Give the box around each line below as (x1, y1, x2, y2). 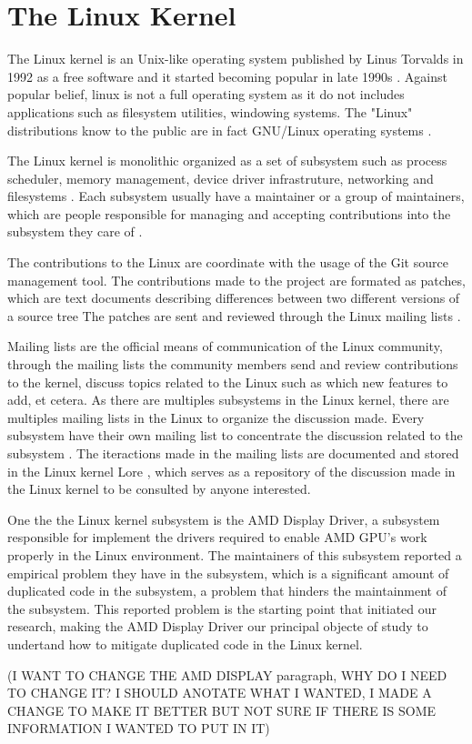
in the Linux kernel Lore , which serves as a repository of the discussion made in (7, 461, 456, 480)
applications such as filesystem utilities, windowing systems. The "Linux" (7, 102, 413, 121)
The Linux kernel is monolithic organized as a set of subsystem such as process (7, 151, 447, 170)
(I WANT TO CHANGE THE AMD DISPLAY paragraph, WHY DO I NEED (7, 665, 447, 684)
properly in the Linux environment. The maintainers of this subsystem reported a (7, 545, 462, 564)
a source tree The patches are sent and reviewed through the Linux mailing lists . (7, 306, 461, 325)
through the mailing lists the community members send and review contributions (7, 355, 458, 374)
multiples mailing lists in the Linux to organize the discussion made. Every (7, 407, 425, 427)
